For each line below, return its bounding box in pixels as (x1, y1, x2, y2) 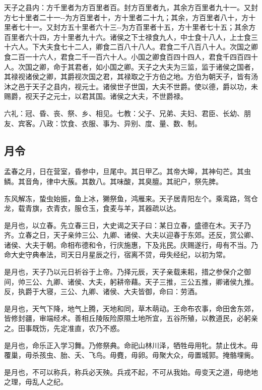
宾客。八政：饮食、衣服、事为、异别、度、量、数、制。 (18, 118, 202, 128)
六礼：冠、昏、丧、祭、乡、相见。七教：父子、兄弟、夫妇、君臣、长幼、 (4, 107, 244, 118)
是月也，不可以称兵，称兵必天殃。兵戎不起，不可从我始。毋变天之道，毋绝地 (4, 366, 258, 377)
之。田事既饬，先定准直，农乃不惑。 (4, 323, 124, 333)
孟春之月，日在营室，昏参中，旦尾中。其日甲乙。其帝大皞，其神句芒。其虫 (4, 166, 251, 177)
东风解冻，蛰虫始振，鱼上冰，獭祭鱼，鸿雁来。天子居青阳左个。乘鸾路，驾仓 (4, 193, 258, 203)
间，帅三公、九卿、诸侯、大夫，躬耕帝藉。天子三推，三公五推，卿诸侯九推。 (4, 276, 258, 287)
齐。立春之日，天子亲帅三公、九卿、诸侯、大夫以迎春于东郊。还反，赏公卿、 (4, 230, 258, 240)
